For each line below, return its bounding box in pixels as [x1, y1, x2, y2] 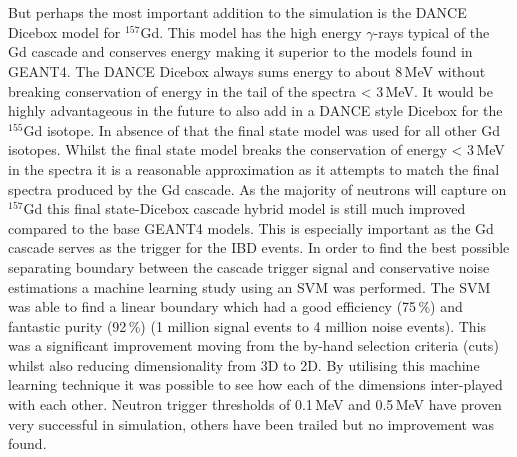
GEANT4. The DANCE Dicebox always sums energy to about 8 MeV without [8, 60, 486, 81]
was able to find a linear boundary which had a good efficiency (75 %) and [8, 296, 463, 317]
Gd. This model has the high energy [140, 21, 362, 42]
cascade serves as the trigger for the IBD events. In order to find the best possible [8, 237, 510, 258]
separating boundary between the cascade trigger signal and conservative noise [8, 256, 490, 277]
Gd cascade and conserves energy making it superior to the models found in [8, 41, 473, 62]
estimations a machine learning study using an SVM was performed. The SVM [8, 276, 491, 297]
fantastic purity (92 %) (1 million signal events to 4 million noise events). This [8, 315, 487, 336]
